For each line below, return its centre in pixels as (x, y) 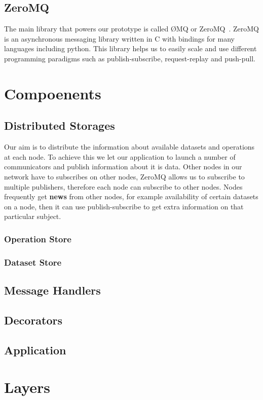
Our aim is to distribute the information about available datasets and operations (129, 147)
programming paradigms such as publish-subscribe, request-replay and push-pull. (130, 58)
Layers (27, 387)
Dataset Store (33, 262)
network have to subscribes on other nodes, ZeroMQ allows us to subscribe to (124, 176)
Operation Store (38, 239)
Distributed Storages (60, 125)
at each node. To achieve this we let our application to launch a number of (120, 156)
